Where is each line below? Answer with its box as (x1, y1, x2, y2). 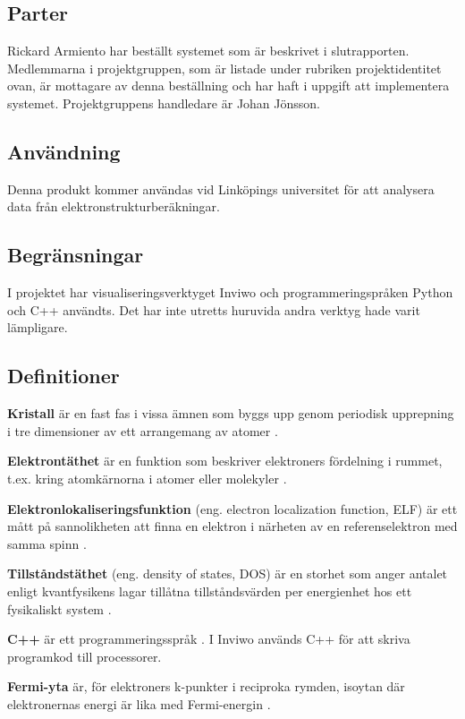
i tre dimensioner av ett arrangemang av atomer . (7, 421, 278, 440)
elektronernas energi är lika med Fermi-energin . (7, 694, 271, 713)
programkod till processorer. (7, 646, 162, 665)
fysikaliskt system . (7, 599, 112, 618)
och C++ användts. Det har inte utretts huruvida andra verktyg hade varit (7, 300, 420, 319)
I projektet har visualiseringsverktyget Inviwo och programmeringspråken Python (7, 283, 453, 302)
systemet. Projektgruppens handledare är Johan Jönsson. (7, 93, 320, 112)
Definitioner (7, 362, 120, 389)
